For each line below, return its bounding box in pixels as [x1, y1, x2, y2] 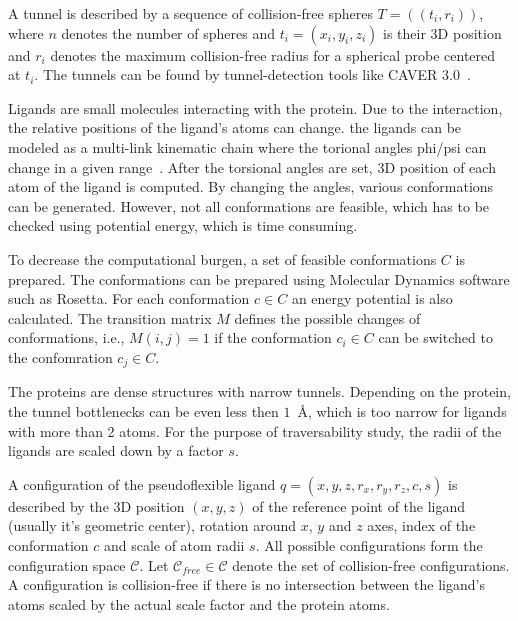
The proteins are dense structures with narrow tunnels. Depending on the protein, [8, 381, 511, 402]
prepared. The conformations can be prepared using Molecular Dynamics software [8, 268, 510, 289]
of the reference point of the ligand [252, 495, 466, 516]
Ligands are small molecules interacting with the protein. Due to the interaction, [8, 97, 503, 118]
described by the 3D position [8, 495, 185, 516]
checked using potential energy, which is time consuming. [8, 215, 358, 236]
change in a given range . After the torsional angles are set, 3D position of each [8, 156, 496, 177]
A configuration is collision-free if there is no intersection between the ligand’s [8, 574, 485, 595]
